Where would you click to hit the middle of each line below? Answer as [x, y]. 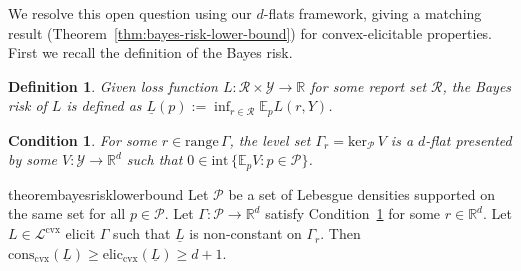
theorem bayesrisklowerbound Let [108, 193]
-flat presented [468, 139]
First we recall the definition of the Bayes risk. [150, 52]
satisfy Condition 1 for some [353, 213]
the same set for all [67, 213]
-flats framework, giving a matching [372, 13]
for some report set [368, 85]
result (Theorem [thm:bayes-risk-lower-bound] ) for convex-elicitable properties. [250, 32]
